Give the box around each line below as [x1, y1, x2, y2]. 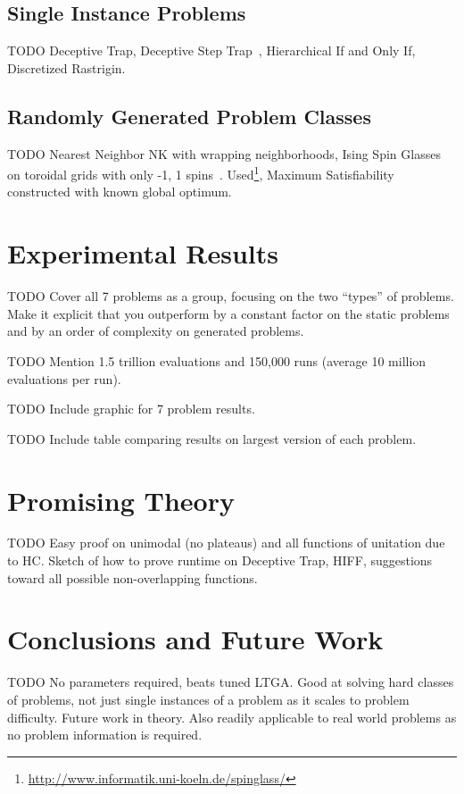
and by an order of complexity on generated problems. [7, 322, 304, 340]
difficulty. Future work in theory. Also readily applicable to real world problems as [7, 707, 457, 726]
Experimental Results [7, 235, 278, 272]
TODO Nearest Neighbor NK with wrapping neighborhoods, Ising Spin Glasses [7, 144, 441, 163]
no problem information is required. [7, 725, 203, 744]
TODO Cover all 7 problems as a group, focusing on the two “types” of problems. [7, 287, 454, 305]
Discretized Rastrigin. [7, 58, 126, 77]
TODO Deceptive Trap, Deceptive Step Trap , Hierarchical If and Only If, [7, 41, 416, 60]
